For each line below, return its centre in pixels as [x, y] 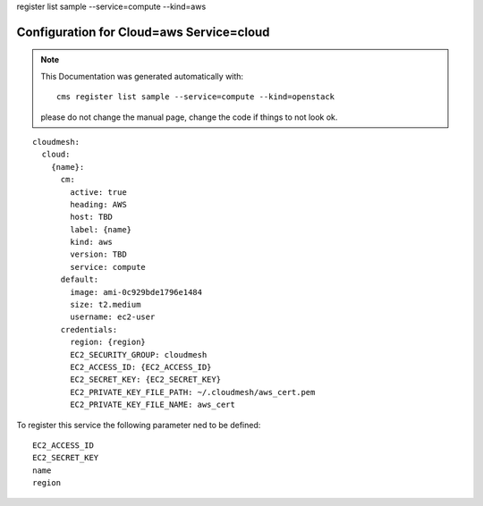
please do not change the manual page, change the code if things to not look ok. [189, 117]
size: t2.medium [106, 305]
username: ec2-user [113, 317]
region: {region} [108, 342]
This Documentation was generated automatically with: [142, 76]
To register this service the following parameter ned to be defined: [139, 425]
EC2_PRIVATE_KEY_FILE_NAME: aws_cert [153, 405]
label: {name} [101, 229]
